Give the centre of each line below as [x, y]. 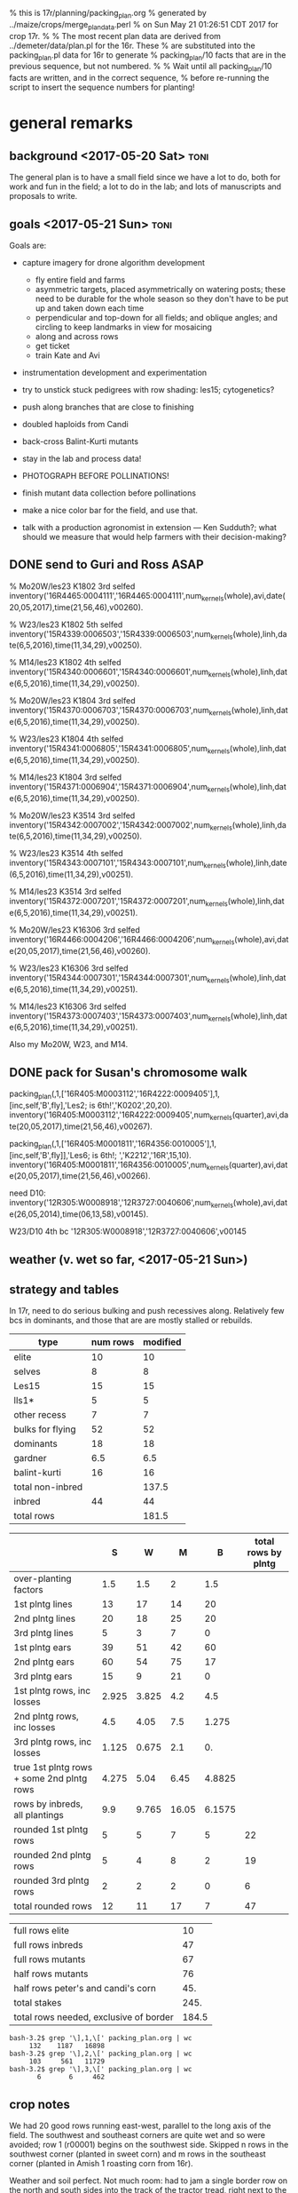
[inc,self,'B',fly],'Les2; [48, 1105]
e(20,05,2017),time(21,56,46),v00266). [80, 1176]
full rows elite [41, 1931]
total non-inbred [48, 1487]
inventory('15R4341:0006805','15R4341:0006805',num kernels [120, 750]
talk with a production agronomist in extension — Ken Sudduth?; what [149, 527]
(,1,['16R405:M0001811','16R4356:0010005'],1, [134, 1143]
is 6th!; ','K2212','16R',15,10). [142, 1155]
